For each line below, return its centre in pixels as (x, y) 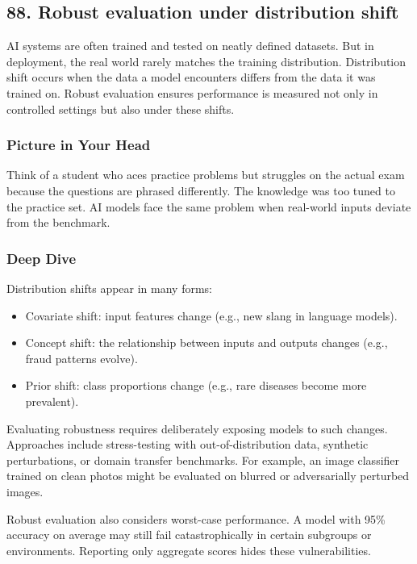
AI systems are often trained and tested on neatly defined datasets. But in (190, 46)
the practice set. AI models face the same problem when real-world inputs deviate (209, 206)
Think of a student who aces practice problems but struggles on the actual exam (206, 175)
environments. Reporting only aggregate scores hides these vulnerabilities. (189, 550)
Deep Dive (42, 258)
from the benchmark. (58, 222)
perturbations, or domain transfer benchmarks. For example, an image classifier (203, 460)
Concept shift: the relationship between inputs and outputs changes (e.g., (206, 343)
